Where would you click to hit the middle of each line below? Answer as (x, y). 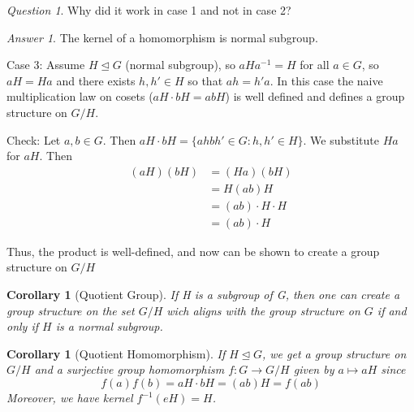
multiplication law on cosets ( (80, 96)
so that (205, 80)
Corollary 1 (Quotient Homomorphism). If (116, 353)
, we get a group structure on (334, 353)
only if (23, 326)
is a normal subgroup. (109, 326)
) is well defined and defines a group (315, 96)
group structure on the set (71, 310)
